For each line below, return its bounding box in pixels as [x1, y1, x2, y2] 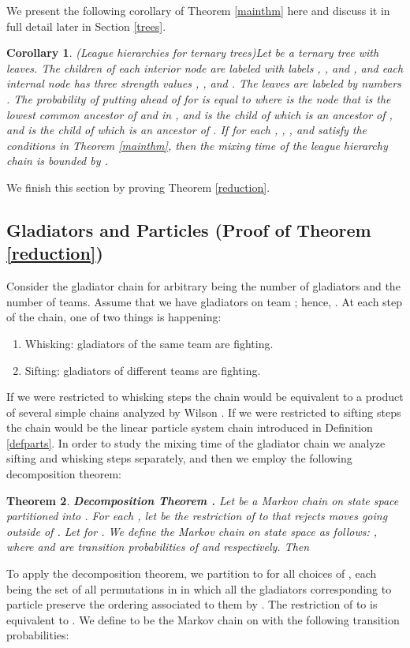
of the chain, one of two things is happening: [6, 309, 222, 325]
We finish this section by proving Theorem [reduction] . [6, 178, 270, 195]
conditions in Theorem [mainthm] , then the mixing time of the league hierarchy [6, 137, 388, 153]
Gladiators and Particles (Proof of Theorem [6, 217, 371, 242]
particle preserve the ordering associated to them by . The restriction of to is [6, 596, 378, 612]
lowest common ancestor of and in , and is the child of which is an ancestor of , [6, 106, 393, 122]
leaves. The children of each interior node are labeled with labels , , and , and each [6, 59, 404, 76]
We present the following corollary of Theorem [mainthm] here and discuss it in [6, 2, 390, 18]
